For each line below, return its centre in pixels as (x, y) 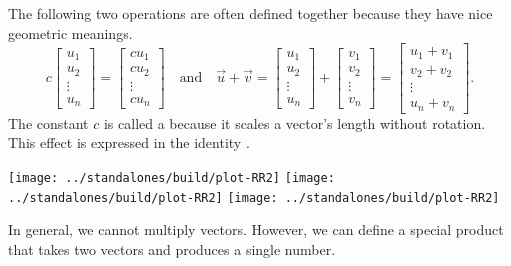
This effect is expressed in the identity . (129, 142)
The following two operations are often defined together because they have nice (250, 13)
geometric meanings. (70, 32)
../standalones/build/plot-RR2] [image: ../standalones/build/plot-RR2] (254, 197)
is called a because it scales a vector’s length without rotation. (294, 122)
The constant (48, 122)
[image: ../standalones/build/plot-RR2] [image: (171, 177)
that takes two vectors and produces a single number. (172, 248)
